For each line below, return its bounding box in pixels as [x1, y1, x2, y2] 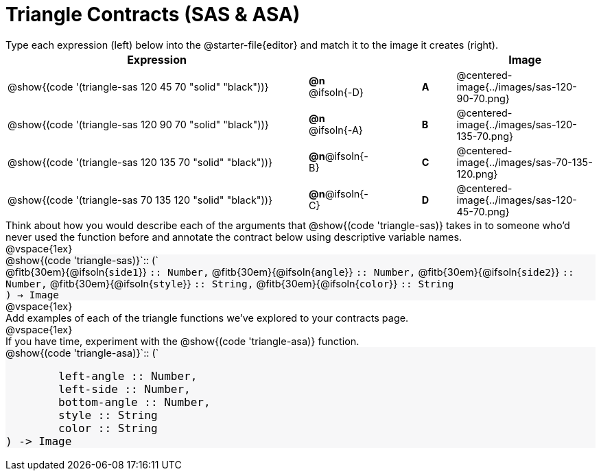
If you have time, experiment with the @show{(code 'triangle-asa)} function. [5, 335, 360, 347]
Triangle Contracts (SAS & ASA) [5, 3, 300, 26]
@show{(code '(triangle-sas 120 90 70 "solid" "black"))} [8, 118, 269, 130]
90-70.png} [456, 92, 510, 104]
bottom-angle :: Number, [58, 395, 211, 409]
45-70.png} [456, 205, 510, 217]
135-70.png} [456, 130, 514, 142]
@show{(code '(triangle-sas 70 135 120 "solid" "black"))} [8, 193, 273, 206]
